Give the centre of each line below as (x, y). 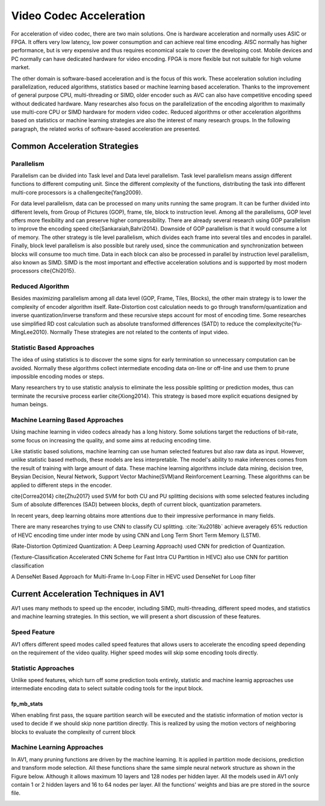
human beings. (29, 405)
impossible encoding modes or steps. (58, 376)
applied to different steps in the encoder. (62, 485)
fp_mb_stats (27, 704)
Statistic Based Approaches (53, 347)
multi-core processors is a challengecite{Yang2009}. (77, 192)
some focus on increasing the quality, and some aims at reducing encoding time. (111, 440)
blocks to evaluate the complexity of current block (73, 732)
